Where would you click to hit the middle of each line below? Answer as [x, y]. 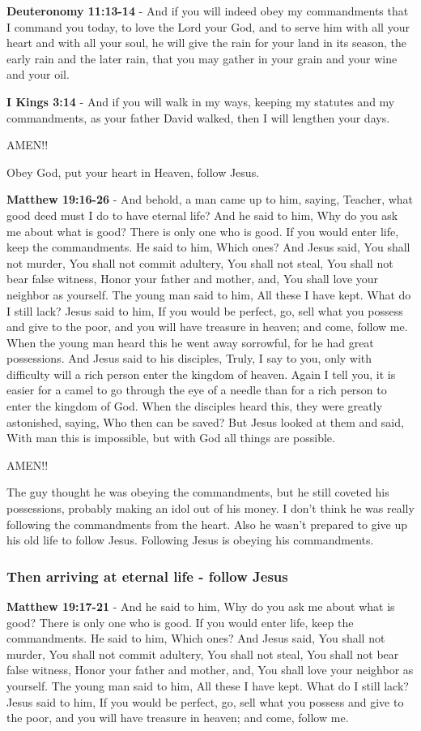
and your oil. [38, 74]
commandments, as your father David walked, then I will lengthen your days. [198, 117]
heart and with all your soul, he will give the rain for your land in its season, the [207, 43]
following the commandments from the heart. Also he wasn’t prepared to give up [207, 524]
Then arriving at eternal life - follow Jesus [147, 576]
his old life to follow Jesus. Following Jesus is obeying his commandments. [190, 540]
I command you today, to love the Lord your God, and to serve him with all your [208, 26]
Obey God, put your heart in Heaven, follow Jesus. [133, 172]
